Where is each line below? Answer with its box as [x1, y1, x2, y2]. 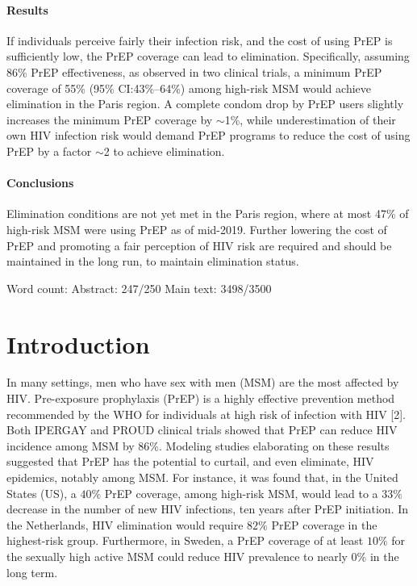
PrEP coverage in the [271, 516, 377, 533]
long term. [6, 563, 58, 580]
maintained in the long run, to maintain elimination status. [6, 253, 299, 270]
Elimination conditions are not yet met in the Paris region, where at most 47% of [6, 205, 409, 222]
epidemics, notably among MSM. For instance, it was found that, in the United [6, 469, 398, 485]
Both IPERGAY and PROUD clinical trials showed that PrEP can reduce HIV [6, 421, 398, 438]
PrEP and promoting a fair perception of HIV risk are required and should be [6, 236, 392, 253]
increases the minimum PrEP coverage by [6, 111, 213, 128]
